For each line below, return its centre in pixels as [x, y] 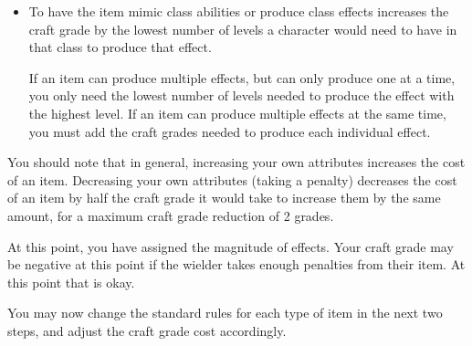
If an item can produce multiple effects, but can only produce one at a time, [242, 77]
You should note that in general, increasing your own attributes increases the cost [236, 162]
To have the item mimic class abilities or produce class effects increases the [239, 11]
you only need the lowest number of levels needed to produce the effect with [241, 95]
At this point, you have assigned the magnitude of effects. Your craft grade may [231, 246]
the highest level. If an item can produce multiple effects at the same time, [237, 113]
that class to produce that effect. [120, 47]
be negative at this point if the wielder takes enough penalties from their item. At [236, 264]
